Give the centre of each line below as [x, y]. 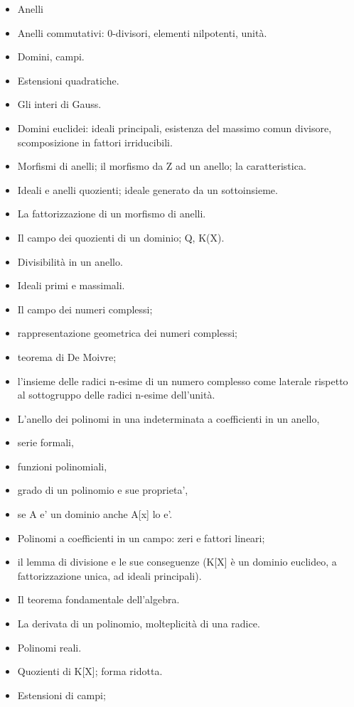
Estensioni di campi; [61, 695]
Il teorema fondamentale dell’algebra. [98, 599]
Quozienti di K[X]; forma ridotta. [90, 671]
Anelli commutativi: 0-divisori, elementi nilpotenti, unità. [142, 32]
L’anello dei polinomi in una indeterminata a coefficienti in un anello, [168, 418]
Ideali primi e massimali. [71, 285]
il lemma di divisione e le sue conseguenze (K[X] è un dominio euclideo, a [177, 562]
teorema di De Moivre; [67, 356]
